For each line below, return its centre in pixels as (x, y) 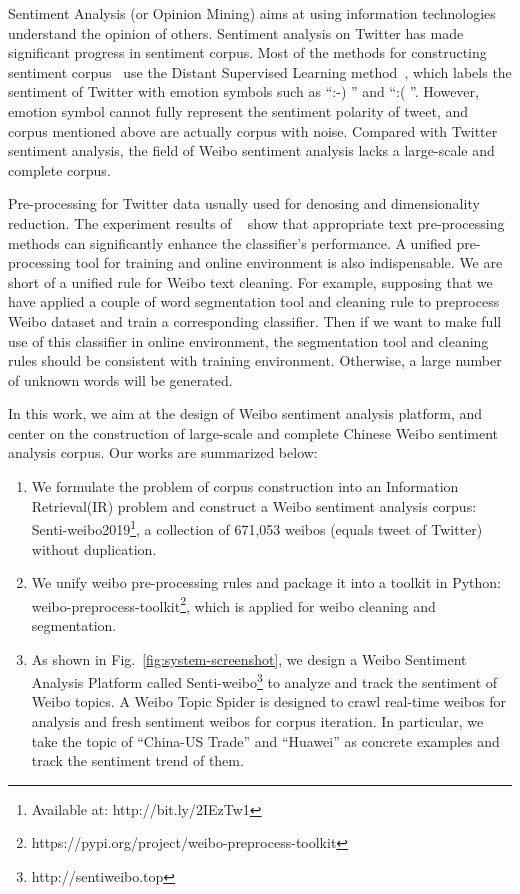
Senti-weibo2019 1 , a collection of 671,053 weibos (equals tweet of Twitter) (257, 527)
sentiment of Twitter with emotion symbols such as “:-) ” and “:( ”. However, (243, 91)
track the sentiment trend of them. (137, 760)
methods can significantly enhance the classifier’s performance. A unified (230, 242)
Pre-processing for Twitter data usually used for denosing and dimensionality (244, 203)
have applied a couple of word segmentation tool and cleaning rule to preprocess (254, 301)
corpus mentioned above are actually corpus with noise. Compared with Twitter (253, 130)
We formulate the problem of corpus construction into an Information (245, 486)
